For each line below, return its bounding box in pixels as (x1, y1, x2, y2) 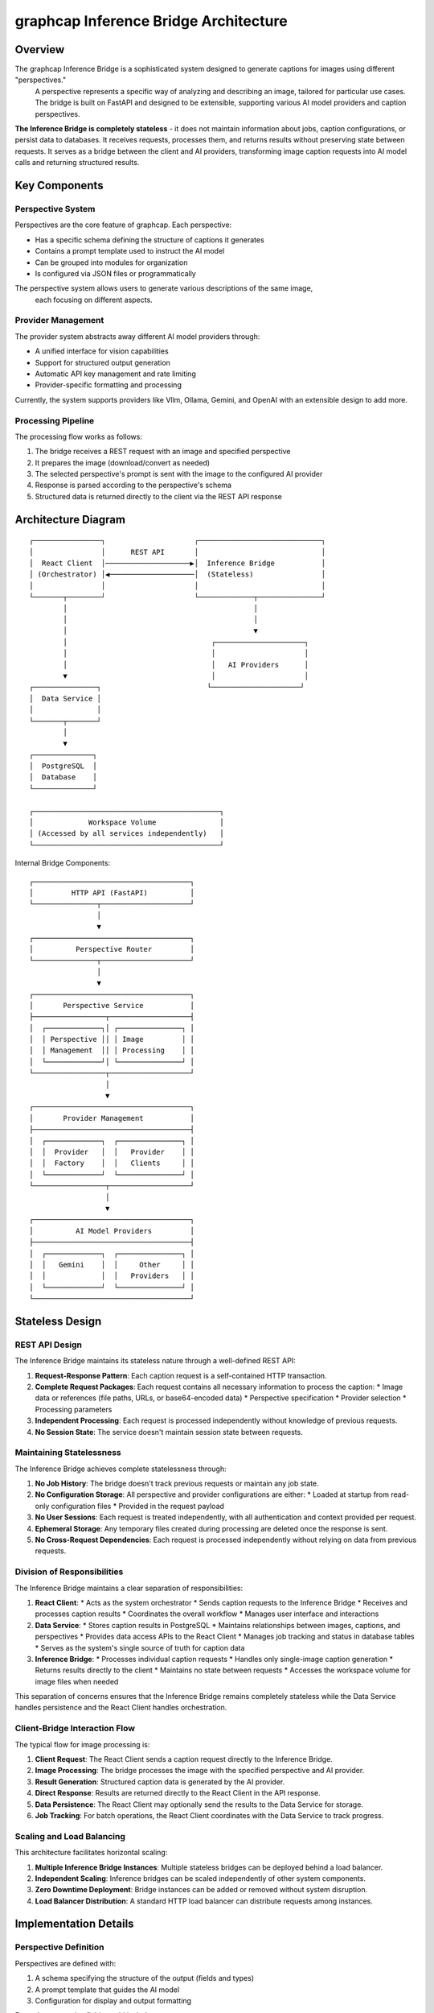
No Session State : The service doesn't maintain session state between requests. (35, 1427, 303, 1436)
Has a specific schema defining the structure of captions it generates (35, 234, 264, 245)
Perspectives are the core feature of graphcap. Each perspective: (14, 220, 232, 229)
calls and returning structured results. (14, 158, 140, 167)
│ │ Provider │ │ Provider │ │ (29, 1147, 194, 1156)
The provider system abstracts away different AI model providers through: (14, 331, 260, 341)
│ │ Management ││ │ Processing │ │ (29, 1046, 194, 1055)
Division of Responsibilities (14, 1566, 124, 1577)
